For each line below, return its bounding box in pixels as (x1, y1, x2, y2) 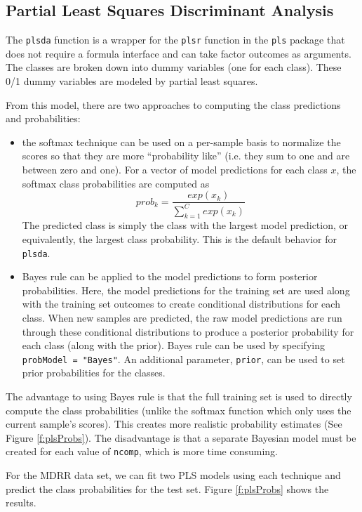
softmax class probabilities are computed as (22, 176, 210, 190)
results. (6, 495, 36, 510)
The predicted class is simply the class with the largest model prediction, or (22, 218, 349, 232)
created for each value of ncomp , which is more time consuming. (6, 444, 278, 459)
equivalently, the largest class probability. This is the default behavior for (22, 232, 337, 246)
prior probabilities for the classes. (22, 365, 166, 380)
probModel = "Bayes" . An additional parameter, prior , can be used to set (22, 351, 345, 366)
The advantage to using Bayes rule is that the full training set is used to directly (6, 389, 352, 404)
